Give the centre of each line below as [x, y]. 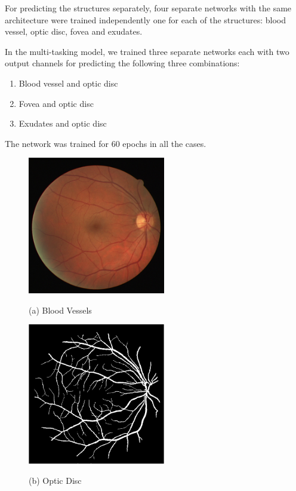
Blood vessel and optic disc [68, 83]
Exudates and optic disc [63, 123]
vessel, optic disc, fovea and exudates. [74, 31]
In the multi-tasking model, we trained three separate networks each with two [147, 51]
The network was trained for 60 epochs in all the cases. [106, 143]
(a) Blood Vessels [60, 310]
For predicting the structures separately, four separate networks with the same [148, 8]
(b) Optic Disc [55, 481]
